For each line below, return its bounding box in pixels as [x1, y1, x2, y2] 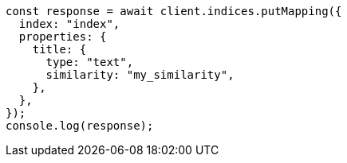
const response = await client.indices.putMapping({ [6, 5, 342, 17]
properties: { [18, 30, 107, 43]
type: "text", [45, 56, 134, 68]
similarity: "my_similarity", [45, 68, 235, 81]
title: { [32, 43, 87, 56]
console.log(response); [6, 119, 154, 132]
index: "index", [18, 17, 120, 30]
